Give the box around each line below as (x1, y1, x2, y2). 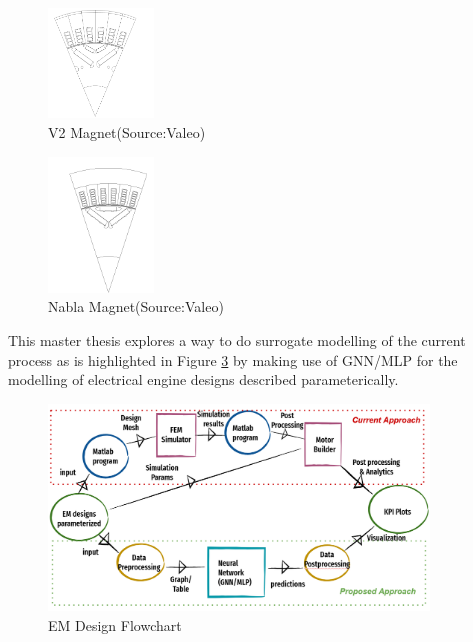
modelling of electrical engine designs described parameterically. (8, 369, 399, 390)
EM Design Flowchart (48, 614, 182, 635)
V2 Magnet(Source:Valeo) (48, 121, 206, 142)
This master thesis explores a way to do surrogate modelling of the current (8, 330, 466, 350)
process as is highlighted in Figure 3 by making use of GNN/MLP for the (8, 349, 458, 370)
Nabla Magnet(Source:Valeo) (48, 296, 224, 317)
